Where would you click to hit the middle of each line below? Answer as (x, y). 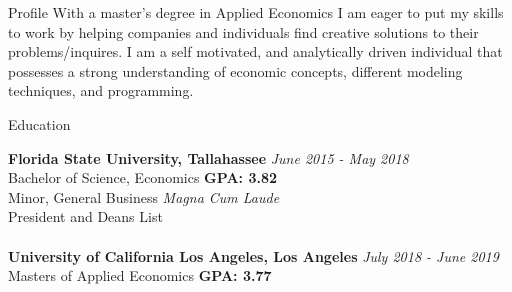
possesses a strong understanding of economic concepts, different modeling (235, 70)
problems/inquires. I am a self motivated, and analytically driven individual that (255, 51)
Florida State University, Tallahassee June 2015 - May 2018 (208, 157)
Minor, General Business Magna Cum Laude (144, 196)
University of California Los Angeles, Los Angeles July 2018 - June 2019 (253, 255)
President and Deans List (85, 216)
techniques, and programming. (101, 90)
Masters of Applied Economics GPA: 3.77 (140, 275)
